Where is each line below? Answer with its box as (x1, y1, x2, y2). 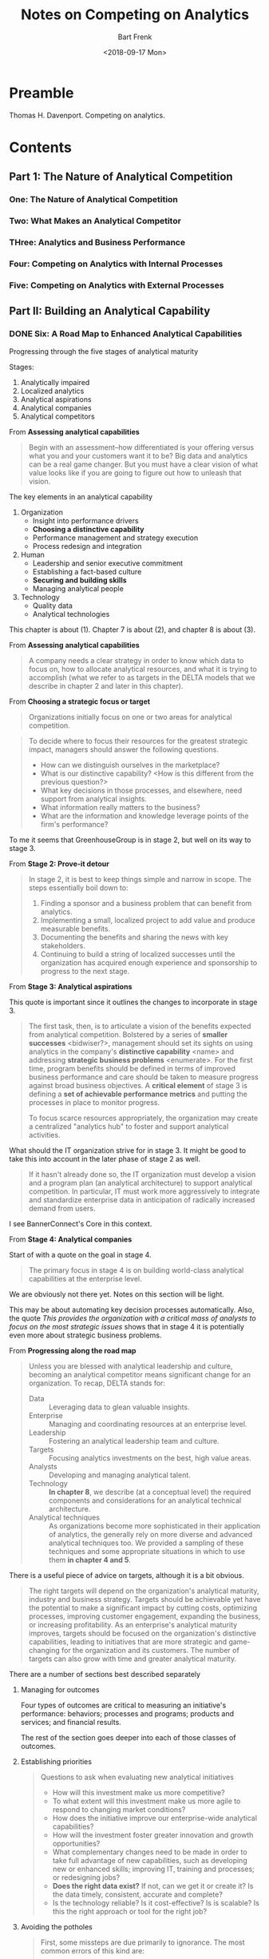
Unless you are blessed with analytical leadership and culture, (28, 1361, 233, 1371)
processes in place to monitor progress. (28, 1097, 160, 1107)
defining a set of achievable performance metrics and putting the (28, 1089, 248, 1099)
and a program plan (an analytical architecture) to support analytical (28, 1178, 253, 1187)
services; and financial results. (20, 1717, 122, 1727)
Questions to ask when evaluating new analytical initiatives (40, 1772, 235, 1782)
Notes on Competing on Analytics (20, 6, 250, 24)
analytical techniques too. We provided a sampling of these (48, 1538, 244, 1548)
